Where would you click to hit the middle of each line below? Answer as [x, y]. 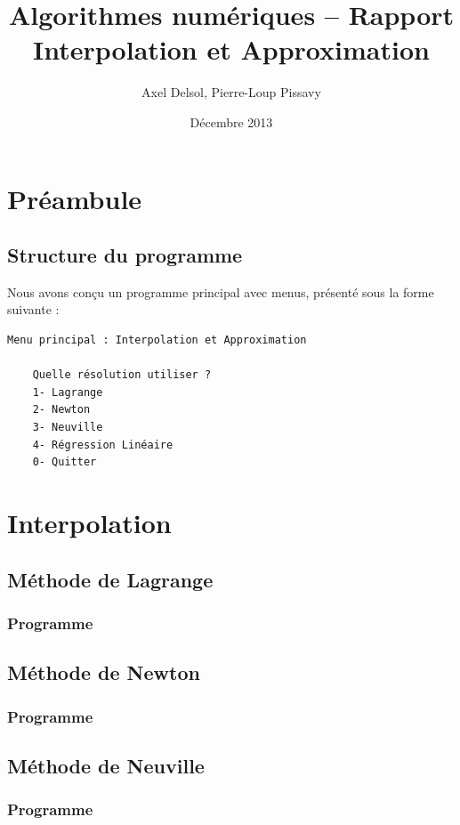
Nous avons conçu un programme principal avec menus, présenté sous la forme [221, 291]
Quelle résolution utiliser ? [122, 375]
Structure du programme [125, 255]
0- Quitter [65, 462]
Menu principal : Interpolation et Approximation [157, 340]
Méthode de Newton [104, 672]
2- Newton [61, 410]
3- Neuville [68, 428]
